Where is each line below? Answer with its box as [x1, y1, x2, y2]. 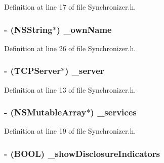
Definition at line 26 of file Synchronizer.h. [4, 43, 136, 53]
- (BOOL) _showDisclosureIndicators [4, 147, 160, 159]
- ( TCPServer [4, 64, 61, 77]
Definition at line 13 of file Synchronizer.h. [4, 84, 136, 95]
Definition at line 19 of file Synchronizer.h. [4, 126, 136, 136]
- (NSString [4, 23, 53, 35]
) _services [90, 106, 137, 118]
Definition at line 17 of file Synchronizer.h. [4, 2, 136, 12]
